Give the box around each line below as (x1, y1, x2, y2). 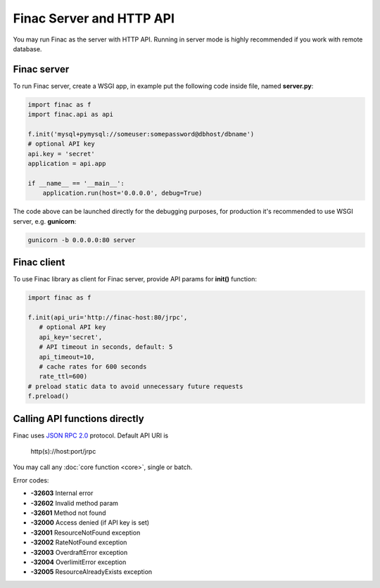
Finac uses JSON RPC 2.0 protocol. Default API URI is (13, 431, 169, 440)
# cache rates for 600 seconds (39, 362, 147, 371)
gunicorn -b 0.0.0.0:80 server (27, 236, 137, 244)
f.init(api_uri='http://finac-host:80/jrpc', (27, 313, 188, 321)
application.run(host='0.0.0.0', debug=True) (42, 189, 203, 197)
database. (13, 44, 42, 53)
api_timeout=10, (39, 352, 95, 361)
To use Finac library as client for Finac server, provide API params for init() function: (13, 275, 257, 283)
